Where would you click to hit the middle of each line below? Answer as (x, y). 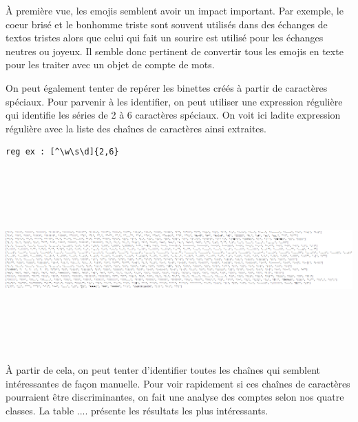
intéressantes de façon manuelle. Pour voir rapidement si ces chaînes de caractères (178, 383)
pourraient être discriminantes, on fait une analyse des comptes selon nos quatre (175, 397)
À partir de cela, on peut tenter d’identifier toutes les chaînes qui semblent (163, 370)
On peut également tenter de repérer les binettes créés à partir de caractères (167, 87)
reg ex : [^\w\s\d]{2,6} (62, 152)
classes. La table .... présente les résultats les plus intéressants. (137, 410)
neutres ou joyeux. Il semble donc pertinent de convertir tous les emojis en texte (175, 51)
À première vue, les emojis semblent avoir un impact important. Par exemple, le (175, 10)
